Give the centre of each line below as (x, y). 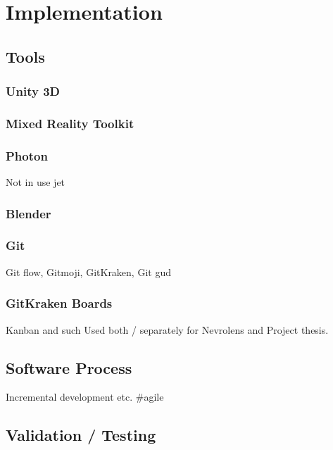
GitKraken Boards (59, 303)
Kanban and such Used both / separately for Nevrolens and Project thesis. (167, 329)
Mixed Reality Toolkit (70, 123)
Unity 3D (33, 91)
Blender (29, 213)
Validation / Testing (81, 435)
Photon (27, 155)
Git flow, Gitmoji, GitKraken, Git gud (88, 271)
